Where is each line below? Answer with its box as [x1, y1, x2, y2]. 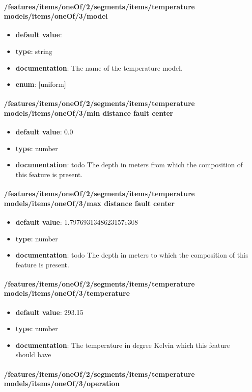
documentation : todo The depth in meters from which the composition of [15, 159, 243, 170]
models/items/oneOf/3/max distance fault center [4, 198, 175, 208]
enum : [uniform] [15, 79, 66, 89]
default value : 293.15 [15, 307, 84, 317]
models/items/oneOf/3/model [4, 11, 108, 21]
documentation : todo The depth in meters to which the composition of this [15, 250, 249, 260]
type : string [15, 46, 53, 56]
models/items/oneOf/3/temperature [4, 288, 130, 298]
